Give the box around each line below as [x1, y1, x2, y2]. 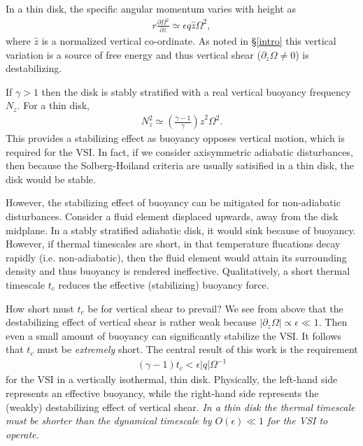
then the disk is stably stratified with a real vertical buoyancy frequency [41, 84, 351, 99]
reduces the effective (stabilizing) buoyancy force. [58, 277, 269, 292]
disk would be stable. [6, 171, 96, 186]
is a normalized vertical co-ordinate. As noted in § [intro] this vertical [41, 34, 336, 48]
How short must [6, 301, 74, 315]
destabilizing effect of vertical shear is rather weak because [6, 315, 257, 329]
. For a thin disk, [17, 98, 90, 113]
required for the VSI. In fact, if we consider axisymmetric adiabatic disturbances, [6, 144, 353, 159]
